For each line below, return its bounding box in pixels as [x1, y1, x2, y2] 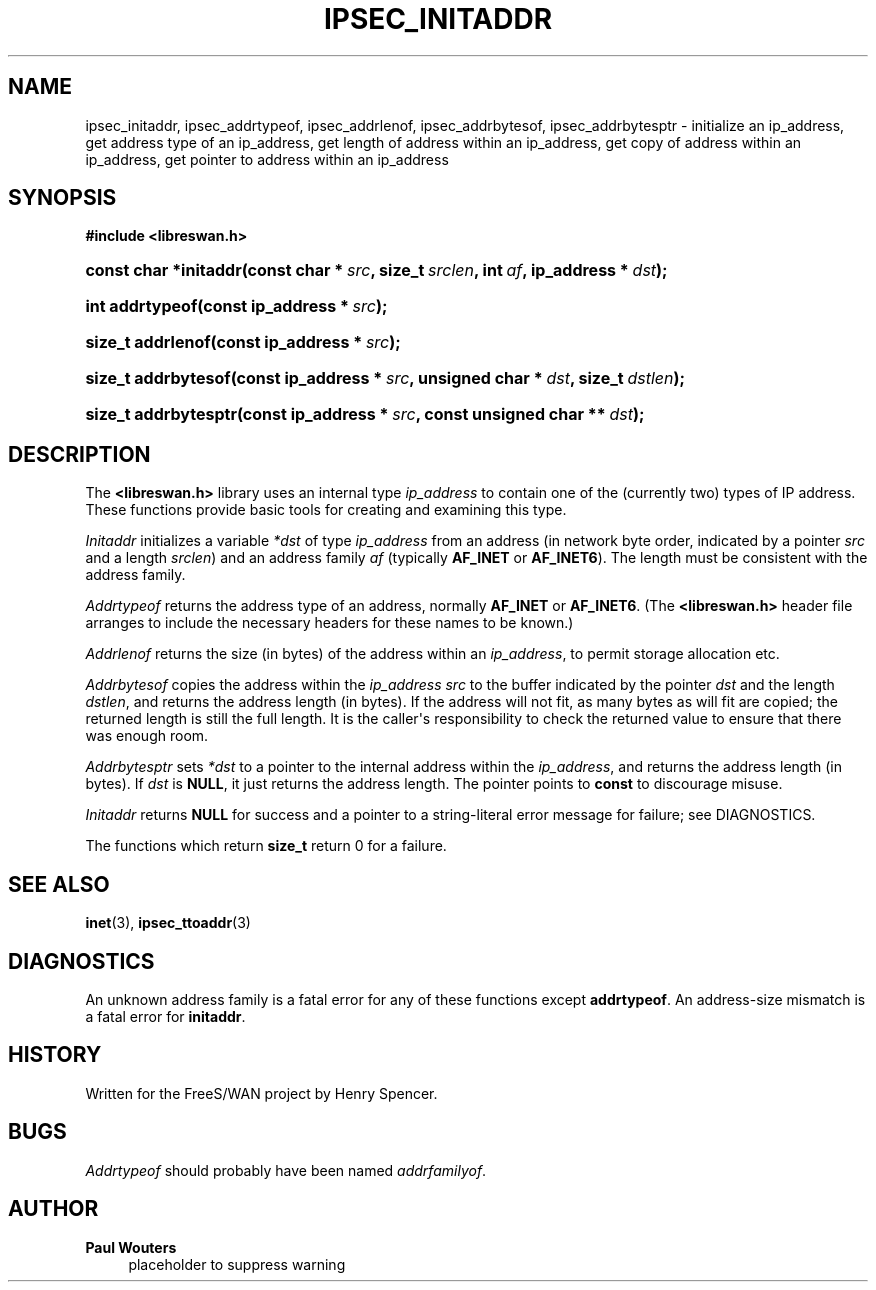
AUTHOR [8, 1196, 99, 1222]
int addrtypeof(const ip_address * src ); [85, 296, 388, 317]
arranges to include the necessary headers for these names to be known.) [85, 614, 574, 632]
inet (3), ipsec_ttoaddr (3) [85, 914, 251, 932]
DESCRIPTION [8, 441, 151, 467]
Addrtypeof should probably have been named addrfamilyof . [85, 1161, 487, 1179]
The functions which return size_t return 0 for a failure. [85, 837, 447, 855]
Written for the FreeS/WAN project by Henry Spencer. [85, 1084, 438, 1102]
